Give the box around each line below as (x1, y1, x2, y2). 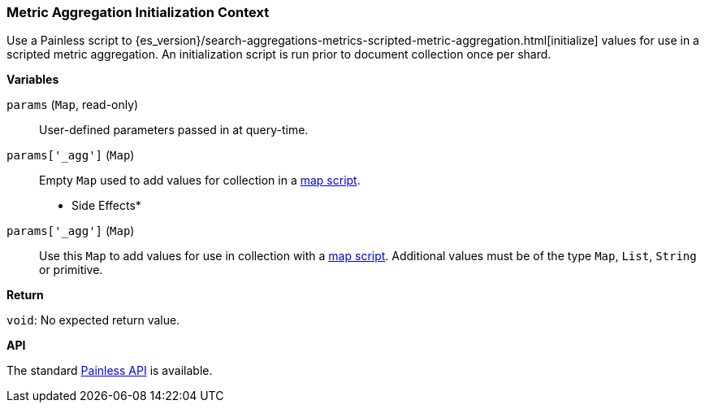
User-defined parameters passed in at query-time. (39, 123, 309, 137)
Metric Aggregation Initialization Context (6, 4, 270, 20)
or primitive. (39, 263, 103, 277)
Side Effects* (71, 198, 141, 213)
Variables (6, 72, 59, 87)
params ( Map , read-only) (6, 98, 139, 112)
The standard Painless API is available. (6, 363, 213, 378)
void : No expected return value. (6, 313, 180, 328)
